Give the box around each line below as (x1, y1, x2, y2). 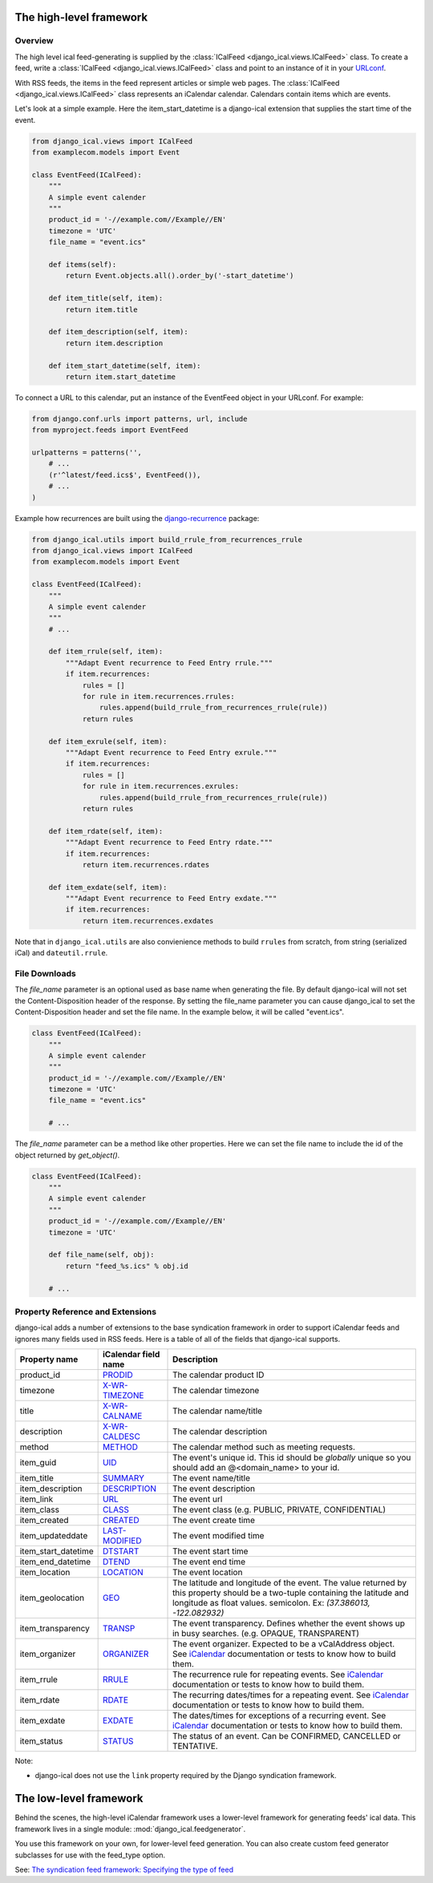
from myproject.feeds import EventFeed (31, 426, 188, 434)
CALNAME (102, 1411, 143, 1422)
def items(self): (48, 261, 117, 269)
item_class (19, 1504, 60, 1515)
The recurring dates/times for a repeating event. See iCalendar (172, 1690, 409, 1701)
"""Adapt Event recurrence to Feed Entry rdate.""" (65, 838, 273, 847)
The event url (172, 1493, 223, 1505)
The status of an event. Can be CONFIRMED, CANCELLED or (172, 1731, 401, 1742)
